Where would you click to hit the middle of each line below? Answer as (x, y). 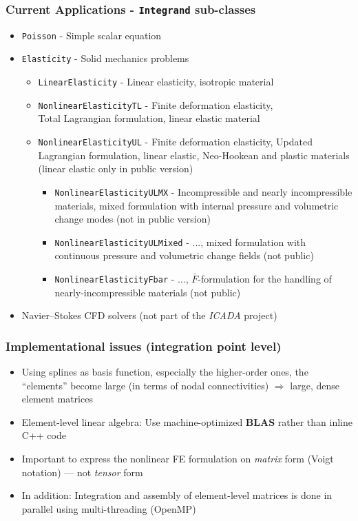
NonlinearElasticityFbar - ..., (122, 278)
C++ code (44, 435)
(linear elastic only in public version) (116, 168)
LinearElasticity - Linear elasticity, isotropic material (156, 82)
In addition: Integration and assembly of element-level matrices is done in (177, 495)
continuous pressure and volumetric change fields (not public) (184, 255)
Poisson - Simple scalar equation (92, 35)
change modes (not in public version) (133, 219)
